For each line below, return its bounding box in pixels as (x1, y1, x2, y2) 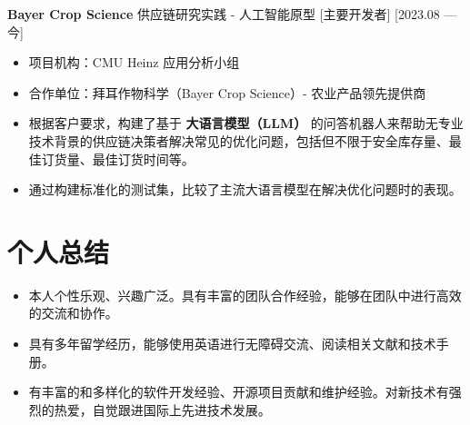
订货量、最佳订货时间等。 (41, 149, 195, 168)
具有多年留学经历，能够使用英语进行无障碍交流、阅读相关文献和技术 (28, 334, 436, 353)
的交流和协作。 (28, 303, 118, 322)
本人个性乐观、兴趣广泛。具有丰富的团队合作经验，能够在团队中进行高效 (28, 285, 462, 304)
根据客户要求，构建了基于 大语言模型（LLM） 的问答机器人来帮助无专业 (28, 114, 464, 133)
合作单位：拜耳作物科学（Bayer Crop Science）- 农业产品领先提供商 (28, 83, 426, 102)
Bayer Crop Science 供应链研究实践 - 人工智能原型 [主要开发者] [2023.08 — (7, 5, 457, 23)
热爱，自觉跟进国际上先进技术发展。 (54, 400, 271, 419)
